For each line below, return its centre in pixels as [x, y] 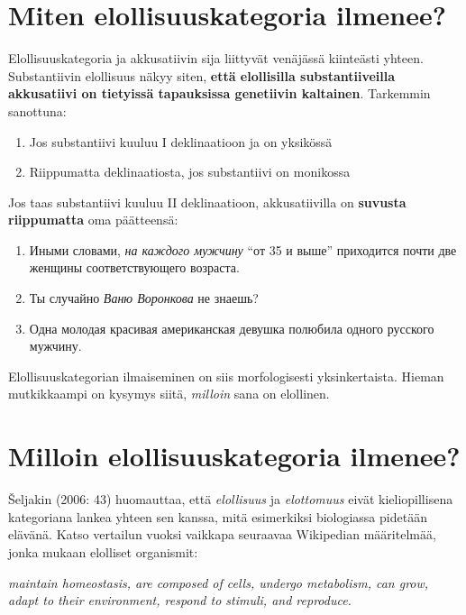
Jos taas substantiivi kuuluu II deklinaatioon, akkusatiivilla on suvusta [207, 202]
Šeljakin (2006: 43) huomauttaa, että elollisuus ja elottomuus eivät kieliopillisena [231, 499]
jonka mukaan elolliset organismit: [103, 551]
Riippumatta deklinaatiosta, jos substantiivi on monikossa [190, 172]
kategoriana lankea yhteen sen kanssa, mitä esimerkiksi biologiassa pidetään [218, 516]
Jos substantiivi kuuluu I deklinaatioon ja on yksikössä [181, 141]
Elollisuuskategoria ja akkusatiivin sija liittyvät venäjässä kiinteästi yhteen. [216, 58]
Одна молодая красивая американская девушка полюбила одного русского [232, 328]
